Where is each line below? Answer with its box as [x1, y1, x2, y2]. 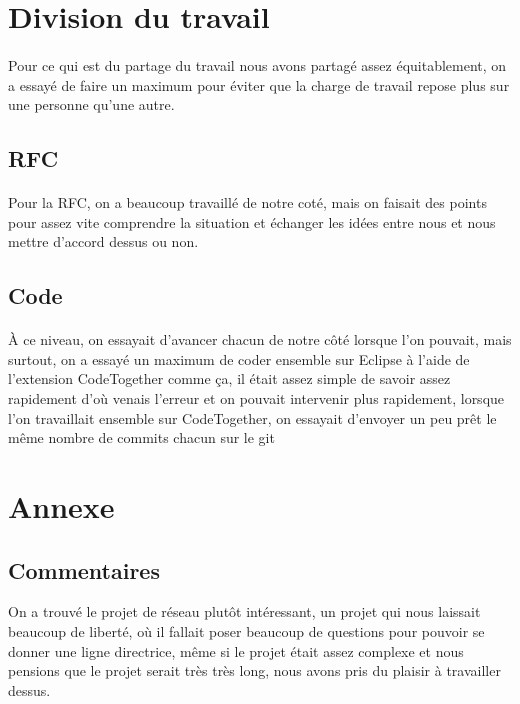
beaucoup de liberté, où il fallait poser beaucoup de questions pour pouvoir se [8, 621, 485, 642]
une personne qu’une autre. [8, 94, 175, 115]
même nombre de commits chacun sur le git [8, 427, 275, 448]
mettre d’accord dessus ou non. [8, 231, 199, 252]
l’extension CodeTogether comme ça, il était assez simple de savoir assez [8, 368, 451, 389]
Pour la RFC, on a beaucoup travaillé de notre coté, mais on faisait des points [8, 192, 487, 213]
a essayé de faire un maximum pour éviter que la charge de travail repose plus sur [8, 74, 510, 95]
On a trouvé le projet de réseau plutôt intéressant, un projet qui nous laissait [8, 601, 481, 622]
